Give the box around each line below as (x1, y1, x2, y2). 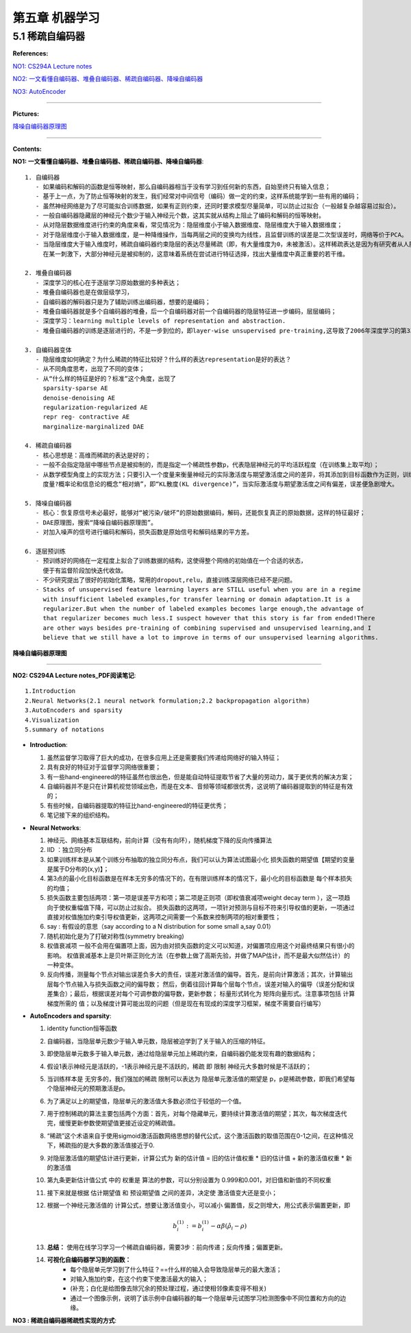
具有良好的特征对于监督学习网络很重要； (47, 763, 161, 771)
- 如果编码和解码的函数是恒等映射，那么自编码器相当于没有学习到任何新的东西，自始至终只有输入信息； (35, 182, 332, 191)
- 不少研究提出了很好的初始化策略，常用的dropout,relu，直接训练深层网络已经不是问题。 (35, 576, 297, 584)
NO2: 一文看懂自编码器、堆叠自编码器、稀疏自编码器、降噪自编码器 (12, 75, 203, 83)
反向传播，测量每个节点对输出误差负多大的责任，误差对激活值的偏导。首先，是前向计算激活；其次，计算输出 (47, 970, 353, 979)
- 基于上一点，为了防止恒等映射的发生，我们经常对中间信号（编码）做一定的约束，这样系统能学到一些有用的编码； (35, 193, 361, 200)
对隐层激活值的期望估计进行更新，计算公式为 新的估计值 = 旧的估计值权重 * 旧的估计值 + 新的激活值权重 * (47, 1153, 345, 1162)
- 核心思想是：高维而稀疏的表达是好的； (35, 451, 151, 459)
